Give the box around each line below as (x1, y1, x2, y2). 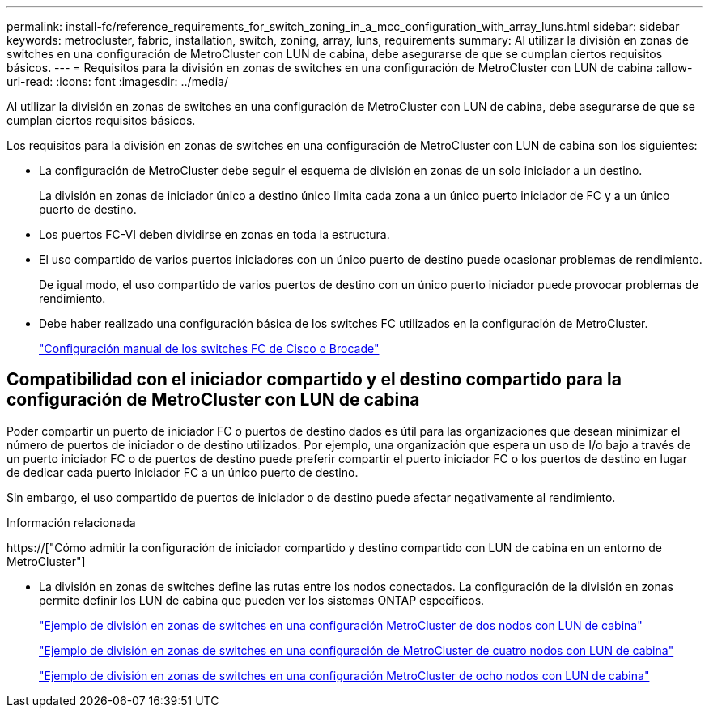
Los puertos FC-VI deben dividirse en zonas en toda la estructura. (39, 227, 390, 241)
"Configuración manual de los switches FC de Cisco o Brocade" (39, 342, 380, 355)
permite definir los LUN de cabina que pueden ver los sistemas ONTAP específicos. (39, 593, 485, 607)
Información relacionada (6, 515, 136, 529)
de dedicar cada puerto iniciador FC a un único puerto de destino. (6, 465, 359, 479)
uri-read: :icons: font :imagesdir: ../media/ (6, 74, 228, 88)
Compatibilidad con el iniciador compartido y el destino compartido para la (6, 369, 622, 390)
